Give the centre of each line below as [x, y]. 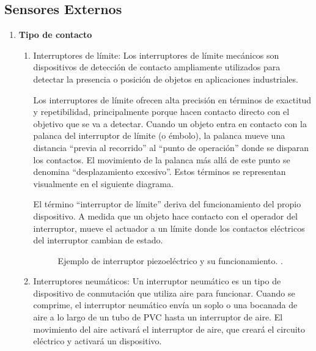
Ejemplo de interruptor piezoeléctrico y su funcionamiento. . [170, 260]
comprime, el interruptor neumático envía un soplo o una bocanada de [165, 305]
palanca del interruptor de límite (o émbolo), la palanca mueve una [159, 135]
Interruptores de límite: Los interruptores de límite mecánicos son [156, 55]
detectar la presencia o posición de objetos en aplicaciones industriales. [166, 79]
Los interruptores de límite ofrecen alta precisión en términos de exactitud [172, 99]
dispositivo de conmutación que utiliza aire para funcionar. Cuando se [164, 293]
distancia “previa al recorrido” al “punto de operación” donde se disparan [171, 147]
